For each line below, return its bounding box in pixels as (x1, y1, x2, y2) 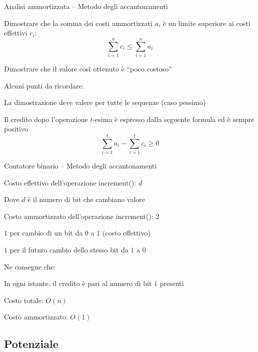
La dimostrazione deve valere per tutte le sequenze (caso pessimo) (4, 97, 206, 107)
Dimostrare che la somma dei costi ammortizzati (4, 17, 152, 28)
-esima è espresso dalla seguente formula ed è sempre (92, 113, 254, 124)
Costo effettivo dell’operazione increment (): (4, 177, 136, 187)
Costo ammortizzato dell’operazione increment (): (4, 210, 153, 221)
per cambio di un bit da (9, 227, 83, 238)
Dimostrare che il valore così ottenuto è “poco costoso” (4, 63, 172, 73)
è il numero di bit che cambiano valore (27, 194, 145, 204)
